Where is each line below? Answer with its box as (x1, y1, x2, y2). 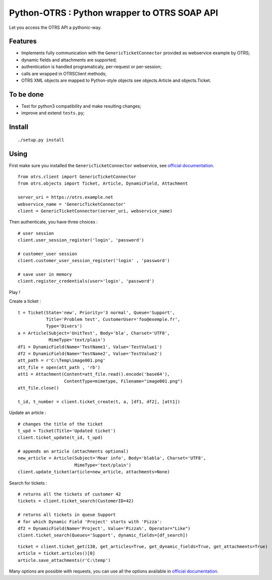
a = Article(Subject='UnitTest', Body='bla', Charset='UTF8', (18, 330, 170, 336)
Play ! (9, 289, 21, 295)
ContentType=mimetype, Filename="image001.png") (64, 378, 183, 384)
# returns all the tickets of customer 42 (18, 491, 121, 497)
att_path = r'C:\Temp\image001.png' (18, 358, 106, 363)
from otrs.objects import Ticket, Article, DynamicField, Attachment (18, 181, 188, 186)
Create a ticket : (9, 298, 41, 304)
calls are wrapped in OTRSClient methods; (21, 71, 107, 76)
